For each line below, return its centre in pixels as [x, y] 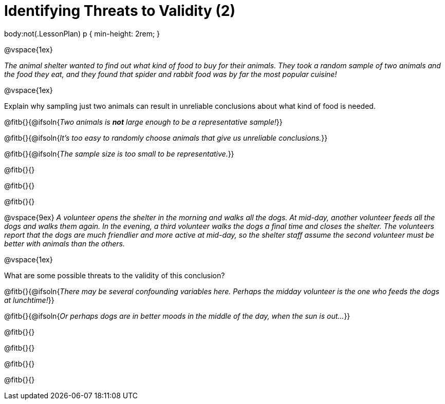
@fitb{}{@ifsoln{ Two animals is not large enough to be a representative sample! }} [143, 122]
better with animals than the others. [65, 243]
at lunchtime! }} [29, 300]
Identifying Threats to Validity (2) [120, 11]
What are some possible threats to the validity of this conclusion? [115, 275]
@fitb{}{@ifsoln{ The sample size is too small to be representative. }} [119, 153]
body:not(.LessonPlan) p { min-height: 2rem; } [82, 33]
